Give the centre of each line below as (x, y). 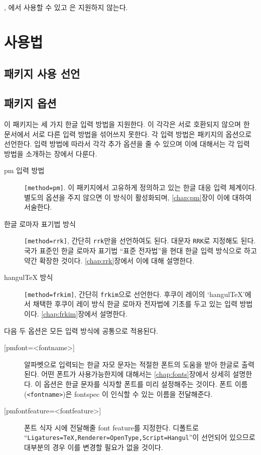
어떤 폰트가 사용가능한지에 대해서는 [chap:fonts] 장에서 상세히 (136, 374)
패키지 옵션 (30, 103)
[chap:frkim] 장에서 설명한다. (84, 314)
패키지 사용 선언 (42, 73)
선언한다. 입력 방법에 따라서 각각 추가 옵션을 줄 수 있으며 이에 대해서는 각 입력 (127, 144)
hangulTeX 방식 (29, 277)
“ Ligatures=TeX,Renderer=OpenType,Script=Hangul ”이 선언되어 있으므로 (140, 437)
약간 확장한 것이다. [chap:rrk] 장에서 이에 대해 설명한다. (109, 260)
